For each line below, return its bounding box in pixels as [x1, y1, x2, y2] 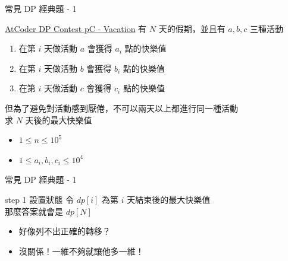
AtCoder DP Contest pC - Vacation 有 [5, 22, 147, 34]
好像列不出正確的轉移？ [18, 225, 111, 237]
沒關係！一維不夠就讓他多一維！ [18, 244, 144, 257]
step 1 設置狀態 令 [5, 193, 74, 205]
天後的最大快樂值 [25, 113, 92, 126]
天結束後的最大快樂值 [127, 193, 211, 205]
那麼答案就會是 [5, 205, 63, 217]
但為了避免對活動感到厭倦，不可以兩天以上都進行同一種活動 [5, 101, 238, 114]
